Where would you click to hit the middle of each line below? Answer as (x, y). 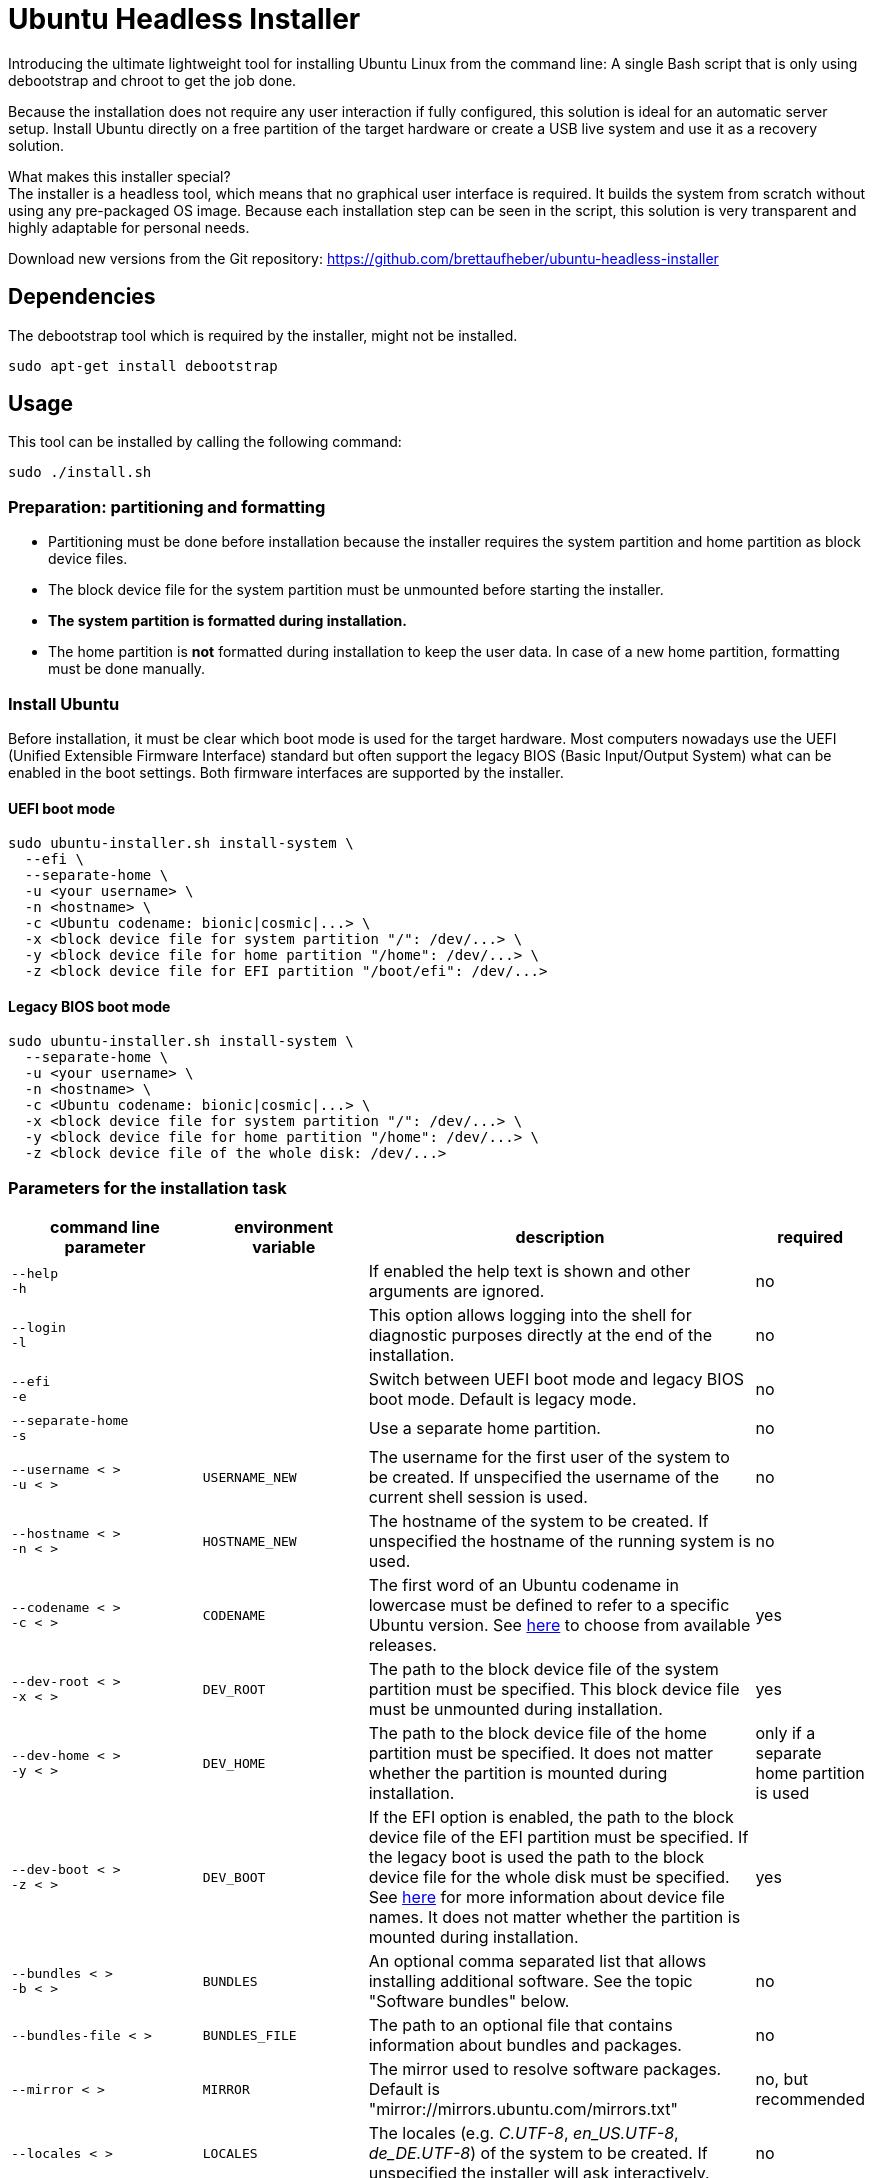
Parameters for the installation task (147, 1187)
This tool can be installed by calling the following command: (205, 442)
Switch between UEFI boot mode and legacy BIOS (556, 1379)
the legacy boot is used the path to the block (536, 1857)
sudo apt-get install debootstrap (143, 365)
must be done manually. (127, 669)
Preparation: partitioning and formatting (167, 506)
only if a (785, 1733)
